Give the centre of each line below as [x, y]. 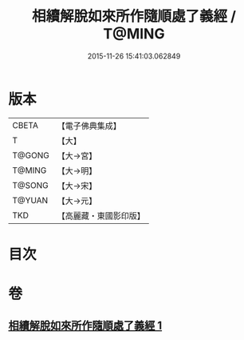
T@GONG [31, 155]
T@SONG [31, 185]
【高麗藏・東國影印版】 [101, 215]
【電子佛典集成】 [89, 126]
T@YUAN [30, 200]
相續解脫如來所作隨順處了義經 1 [85, 326]
